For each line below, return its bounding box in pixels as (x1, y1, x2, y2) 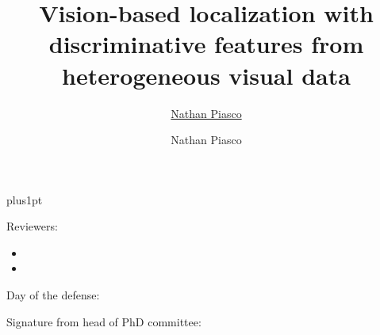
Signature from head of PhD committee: (6, 313, 202, 329)
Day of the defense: (6, 287, 100, 303)
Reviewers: (6, 218, 58, 234)
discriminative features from (48, 28, 364, 60)
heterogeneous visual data (62, 59, 351, 91)
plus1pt (6, 191, 43, 207)
